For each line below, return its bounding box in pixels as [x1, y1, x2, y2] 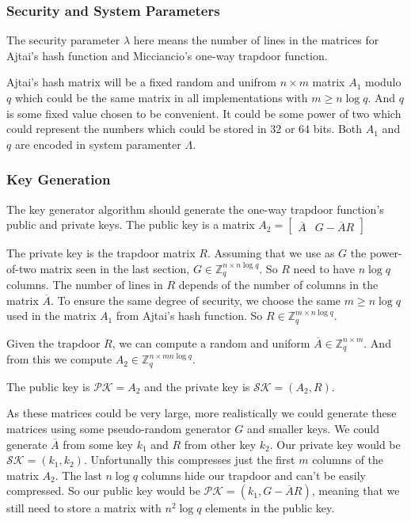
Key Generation [6, 169, 111, 189]
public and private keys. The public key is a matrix [6, 216, 255, 233]
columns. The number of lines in [6, 276, 163, 293]
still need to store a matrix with [6, 500, 162, 516]
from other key [184, 435, 257, 452]
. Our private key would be [269, 435, 401, 452]
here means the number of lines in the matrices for [133, 32, 379, 48]
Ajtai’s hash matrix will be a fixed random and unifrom [6, 74, 276, 90]
